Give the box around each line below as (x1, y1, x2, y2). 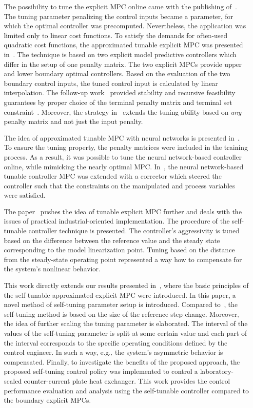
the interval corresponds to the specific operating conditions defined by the (4, 337, 228, 347)
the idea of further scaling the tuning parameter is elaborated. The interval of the (4, 318, 248, 328)
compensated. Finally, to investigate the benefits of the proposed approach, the (4, 356, 240, 367)
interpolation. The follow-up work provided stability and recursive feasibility (4, 87, 235, 98)
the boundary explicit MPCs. (4, 395, 91, 405)
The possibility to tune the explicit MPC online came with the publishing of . (4, 1, 237, 11)
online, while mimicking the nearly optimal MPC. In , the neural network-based (4, 161, 244, 171)
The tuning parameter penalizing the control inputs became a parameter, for (4, 11, 234, 21)
